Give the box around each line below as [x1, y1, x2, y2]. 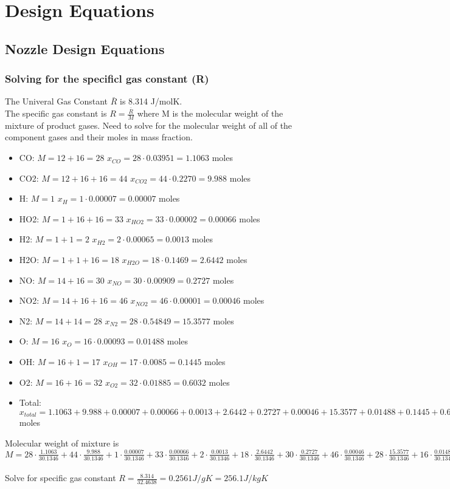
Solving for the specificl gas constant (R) [5, 71, 209, 86]
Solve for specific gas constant [5, 471, 116, 484]
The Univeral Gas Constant [5, 95, 108, 108]
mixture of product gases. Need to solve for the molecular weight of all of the [5, 118, 292, 131]
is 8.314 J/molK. [120, 95, 182, 108]
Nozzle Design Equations [5, 39, 165, 58]
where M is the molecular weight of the [137, 107, 283, 120]
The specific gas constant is [5, 107, 107, 120]
